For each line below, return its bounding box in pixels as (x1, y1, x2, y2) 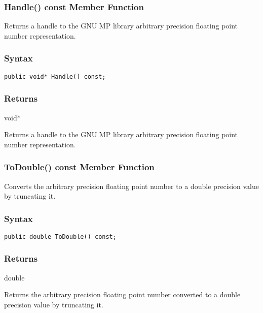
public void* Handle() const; (4, 73, 106, 80)
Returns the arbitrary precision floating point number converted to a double (4, 289, 241, 300)
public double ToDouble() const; (4, 233, 117, 240)
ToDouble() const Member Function (4, 161, 155, 173)
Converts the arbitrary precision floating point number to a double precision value (4, 180, 259, 191)
